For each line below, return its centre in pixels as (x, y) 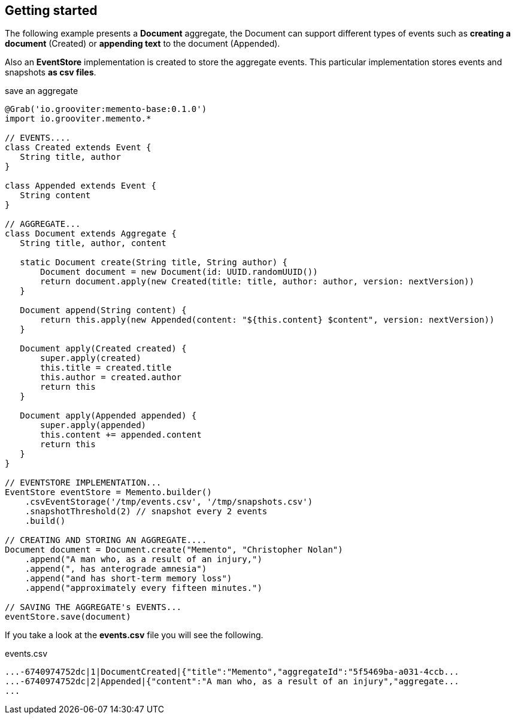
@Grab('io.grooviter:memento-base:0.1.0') (106, 109)
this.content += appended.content (121, 435)
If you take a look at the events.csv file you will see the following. (134, 635)
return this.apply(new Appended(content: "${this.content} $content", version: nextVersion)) (267, 320)
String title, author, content (93, 243)
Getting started (51, 10)
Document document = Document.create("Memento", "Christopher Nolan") (174, 550)
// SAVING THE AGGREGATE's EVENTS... (93, 607)
